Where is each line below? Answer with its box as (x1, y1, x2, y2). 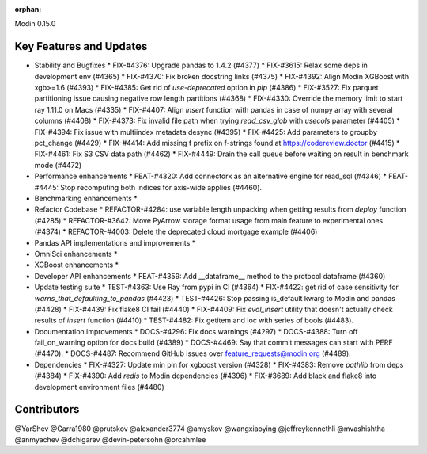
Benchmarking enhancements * (34, 193, 138, 203)
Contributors (14, 402, 80, 416)
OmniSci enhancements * (34, 249, 118, 258)
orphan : (14, 5, 42, 13)
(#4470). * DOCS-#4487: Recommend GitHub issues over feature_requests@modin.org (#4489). (34, 349, 351, 358)
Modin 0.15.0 (14, 19, 56, 29)
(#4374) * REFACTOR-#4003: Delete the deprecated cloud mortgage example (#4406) (34, 227, 318, 237)
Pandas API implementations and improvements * (34, 238, 196, 247)
